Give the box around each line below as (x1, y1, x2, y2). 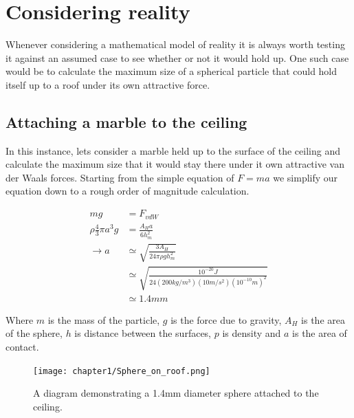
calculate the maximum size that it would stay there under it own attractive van (5, 157, 344, 171)
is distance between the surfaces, (74, 326, 212, 340)
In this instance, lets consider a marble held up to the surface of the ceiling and (5, 143, 340, 157)
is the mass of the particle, (47, 312, 160, 327)
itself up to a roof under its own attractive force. (5, 77, 210, 91)
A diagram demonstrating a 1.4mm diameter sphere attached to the (33, 386, 319, 400)
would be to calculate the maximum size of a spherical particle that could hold (5, 64, 338, 78)
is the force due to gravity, (170, 312, 282, 327)
